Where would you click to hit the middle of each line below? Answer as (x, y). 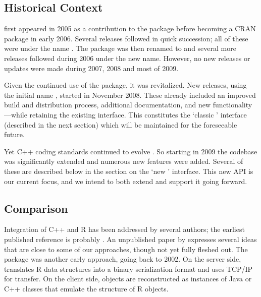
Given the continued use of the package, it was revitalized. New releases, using (125, 85)
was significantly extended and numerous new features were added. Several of (124, 161)
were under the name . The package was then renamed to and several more (120, 48)
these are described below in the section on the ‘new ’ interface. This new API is (129, 171)
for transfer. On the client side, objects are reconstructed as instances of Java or (128, 279)
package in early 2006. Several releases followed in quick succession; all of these (126, 38)
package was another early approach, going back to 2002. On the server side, (123, 259)
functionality (232, 105)
